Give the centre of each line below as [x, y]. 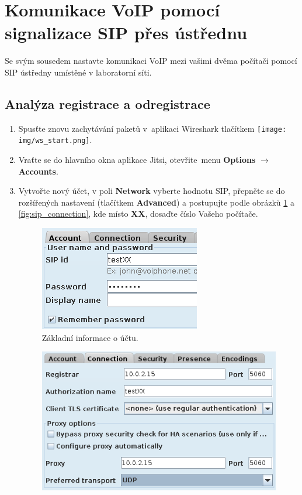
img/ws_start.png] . [55, 140]
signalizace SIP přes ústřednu [126, 33]
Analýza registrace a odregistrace [107, 103]
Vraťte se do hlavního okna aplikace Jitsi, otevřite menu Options [137, 160]
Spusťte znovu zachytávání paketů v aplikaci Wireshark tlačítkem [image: [152, 128]
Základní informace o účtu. [90, 337]
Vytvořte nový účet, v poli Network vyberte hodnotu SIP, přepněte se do [152, 191]
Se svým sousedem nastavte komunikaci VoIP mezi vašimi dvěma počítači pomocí [151, 61]
